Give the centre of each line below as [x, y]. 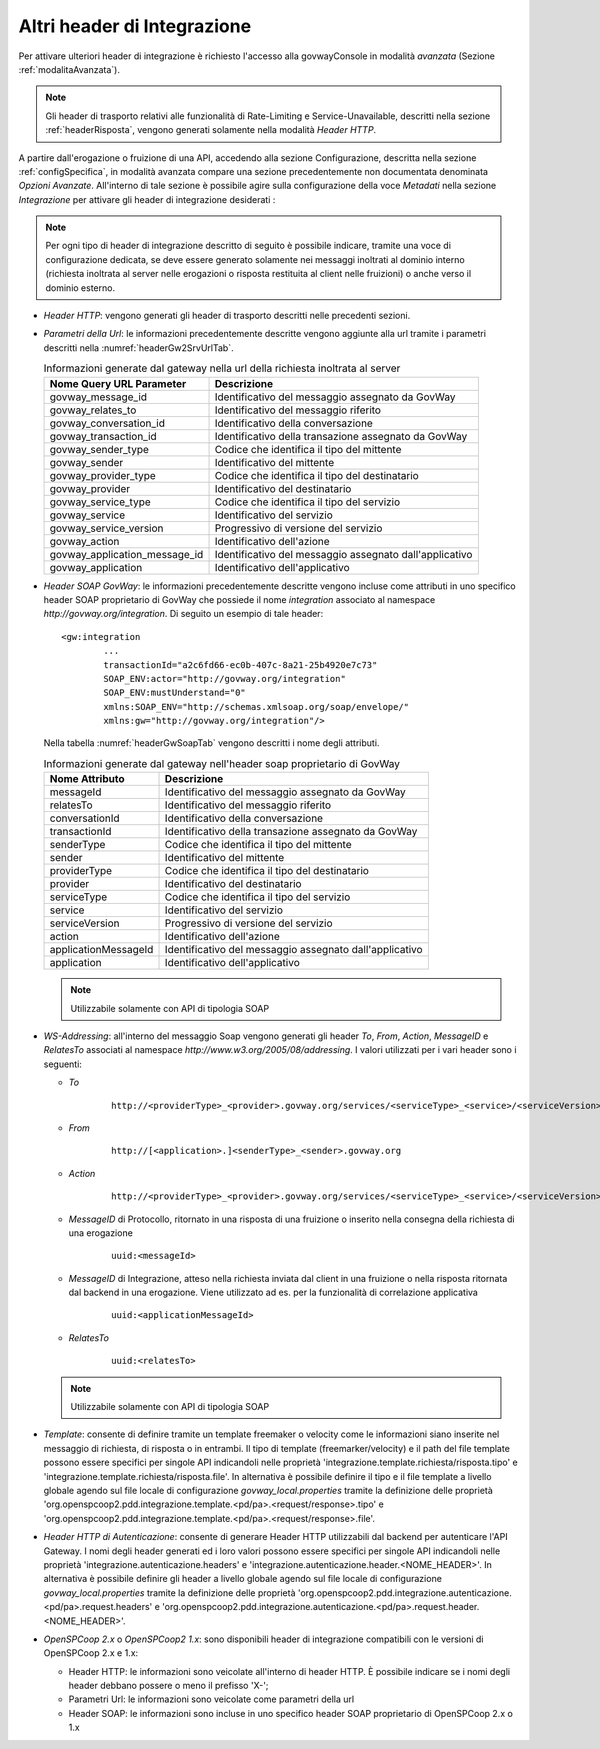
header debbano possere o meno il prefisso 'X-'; [168, 1686]
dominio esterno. [80, 287]
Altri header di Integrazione [135, 26]
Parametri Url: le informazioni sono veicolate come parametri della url [211, 1699]
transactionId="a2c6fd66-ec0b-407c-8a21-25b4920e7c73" [240, 664]
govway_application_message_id [126, 554]
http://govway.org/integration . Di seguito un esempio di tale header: [183, 614]
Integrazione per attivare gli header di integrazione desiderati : [147, 199]
